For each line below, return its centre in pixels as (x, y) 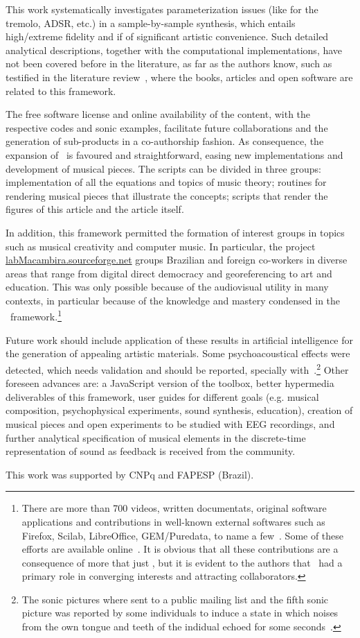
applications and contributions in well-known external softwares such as (173, 521)
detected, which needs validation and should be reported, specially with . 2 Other (177, 368)
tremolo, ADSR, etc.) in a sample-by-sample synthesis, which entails (151, 23)
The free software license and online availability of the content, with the (158, 114)
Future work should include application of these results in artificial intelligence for (180, 339)
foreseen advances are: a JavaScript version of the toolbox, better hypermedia (170, 383)
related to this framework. (61, 90)
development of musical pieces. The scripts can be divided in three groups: (163, 168)
